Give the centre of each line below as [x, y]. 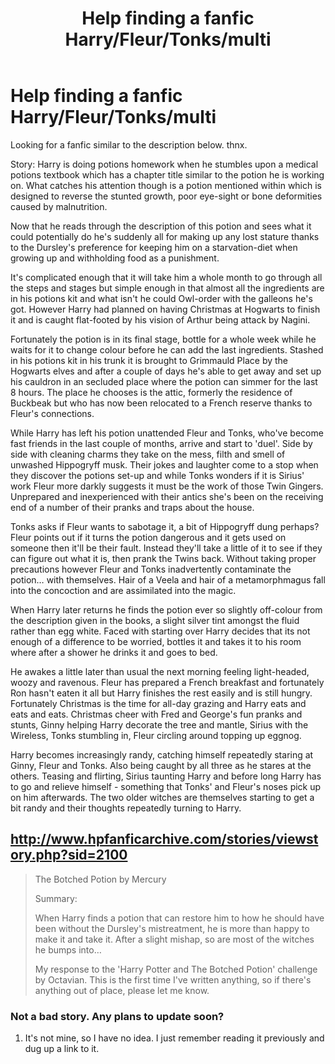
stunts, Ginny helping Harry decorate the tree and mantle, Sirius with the [159, 724]
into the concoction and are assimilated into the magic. [123, 590]
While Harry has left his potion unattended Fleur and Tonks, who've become [167, 433]
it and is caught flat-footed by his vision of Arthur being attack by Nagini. [160, 319]
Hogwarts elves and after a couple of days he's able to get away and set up [166, 371]
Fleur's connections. [52, 413]
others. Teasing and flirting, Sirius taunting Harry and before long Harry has [166, 776]
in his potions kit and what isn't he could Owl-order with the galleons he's [161, 298]
